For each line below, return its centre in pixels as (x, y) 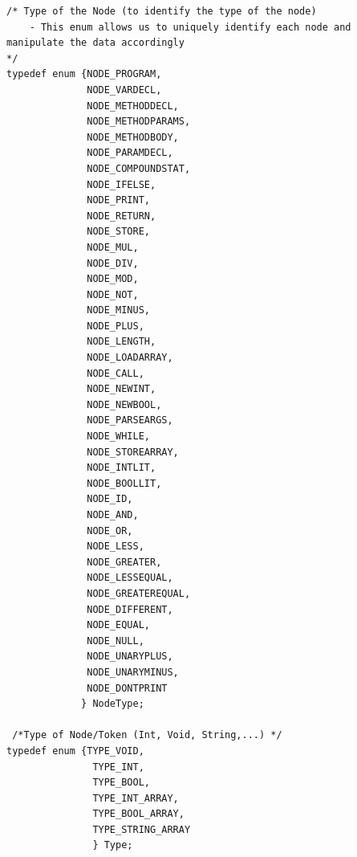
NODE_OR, (110, 531)
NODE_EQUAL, (118, 625)
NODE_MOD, (113, 279)
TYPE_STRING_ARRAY (142, 829)
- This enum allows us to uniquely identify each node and (190, 27)
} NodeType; (113, 704)
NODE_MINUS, (118, 310)
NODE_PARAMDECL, (130, 153)
